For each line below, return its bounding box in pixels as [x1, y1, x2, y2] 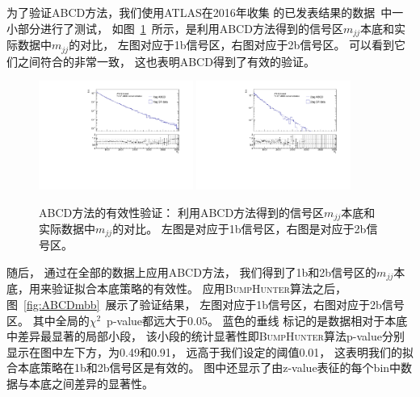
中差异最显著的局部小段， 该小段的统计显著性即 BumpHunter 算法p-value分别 [6, 328, 405, 345]
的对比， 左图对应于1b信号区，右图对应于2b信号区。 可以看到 [69, 36, 395, 53]
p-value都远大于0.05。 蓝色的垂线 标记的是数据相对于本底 [107, 311, 408, 328]
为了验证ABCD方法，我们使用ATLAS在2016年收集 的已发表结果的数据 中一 [6, 4, 404, 20]
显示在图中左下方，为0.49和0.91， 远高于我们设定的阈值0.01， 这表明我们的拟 [6, 343, 414, 360]
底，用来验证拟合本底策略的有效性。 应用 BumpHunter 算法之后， [6, 280, 346, 297]
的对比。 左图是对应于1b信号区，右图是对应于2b [112, 219, 367, 236]
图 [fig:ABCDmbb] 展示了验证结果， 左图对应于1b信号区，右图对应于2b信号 [6, 296, 405, 313]
